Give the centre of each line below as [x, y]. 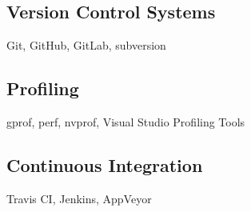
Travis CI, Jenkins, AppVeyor [79, 198]
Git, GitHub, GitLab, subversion [86, 45]
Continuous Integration [105, 164]
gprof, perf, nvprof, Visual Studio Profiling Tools [126, 122]
